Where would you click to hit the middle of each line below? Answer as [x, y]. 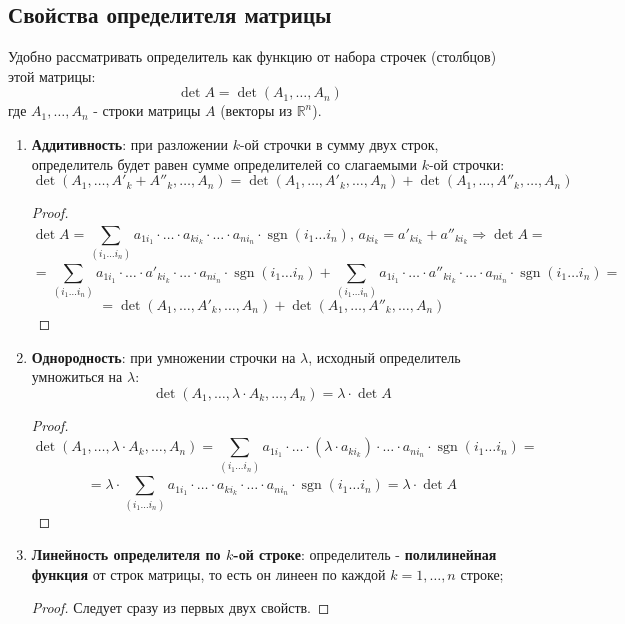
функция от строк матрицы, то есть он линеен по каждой [208, 573]
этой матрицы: [52, 75]
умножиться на [77, 376]
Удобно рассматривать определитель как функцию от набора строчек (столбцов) [252, 56]
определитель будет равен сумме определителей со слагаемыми [224, 163]
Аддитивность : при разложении [129, 143]
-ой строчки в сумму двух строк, [339, 143]
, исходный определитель [384, 356]
